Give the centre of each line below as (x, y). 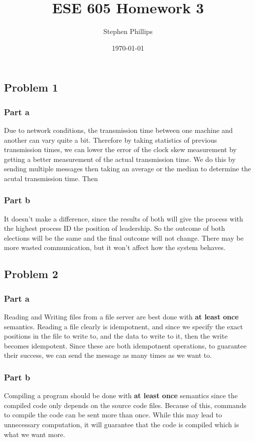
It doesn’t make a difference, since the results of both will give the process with (124, 218)
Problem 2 (31, 274)
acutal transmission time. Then (51, 178)
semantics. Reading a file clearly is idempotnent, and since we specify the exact (124, 326)
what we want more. (35, 434)
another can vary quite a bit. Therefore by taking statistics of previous (111, 140)
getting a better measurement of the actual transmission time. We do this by (120, 159)
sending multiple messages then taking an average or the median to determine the (127, 169)
